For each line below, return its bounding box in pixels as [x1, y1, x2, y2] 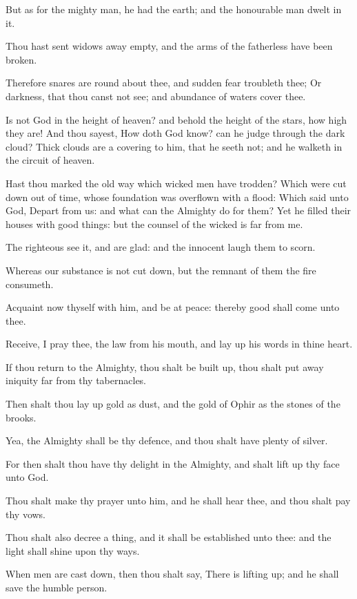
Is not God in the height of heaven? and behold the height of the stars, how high [6, 112, 347, 126]
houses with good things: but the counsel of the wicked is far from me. [6, 216, 303, 231]
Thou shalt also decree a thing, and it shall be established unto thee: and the [6, 530, 331, 544]
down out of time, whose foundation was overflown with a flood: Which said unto [6, 189, 349, 204]
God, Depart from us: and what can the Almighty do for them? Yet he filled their [6, 203, 351, 218]
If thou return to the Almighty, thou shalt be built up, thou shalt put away [6, 359, 324, 374]
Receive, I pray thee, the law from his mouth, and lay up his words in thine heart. [6, 336, 353, 351]
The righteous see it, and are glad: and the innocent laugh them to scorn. [6, 240, 316, 254]
